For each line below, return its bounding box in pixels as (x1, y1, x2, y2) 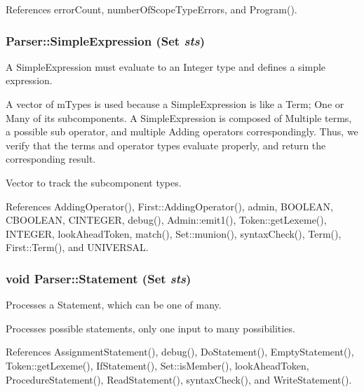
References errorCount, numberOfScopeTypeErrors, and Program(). (6, 2, 297, 16)
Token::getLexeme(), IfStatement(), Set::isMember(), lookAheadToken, (6, 358, 309, 372)
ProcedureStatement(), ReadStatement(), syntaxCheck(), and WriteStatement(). (6, 372, 352, 386)
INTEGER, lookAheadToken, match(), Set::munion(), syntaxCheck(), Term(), (6, 226, 342, 241)
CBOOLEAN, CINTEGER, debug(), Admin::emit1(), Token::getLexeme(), (6, 212, 327, 227)
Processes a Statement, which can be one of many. (6, 297, 222, 312)
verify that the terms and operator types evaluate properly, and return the (6, 137, 326, 152)
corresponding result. (6, 151, 96, 166)
